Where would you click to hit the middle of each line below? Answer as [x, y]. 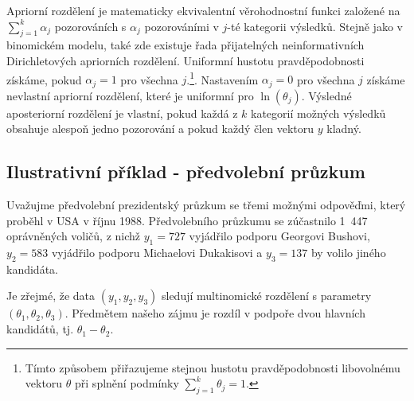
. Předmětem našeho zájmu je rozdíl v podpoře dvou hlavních [215, 313]
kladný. [344, 128]
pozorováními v [182, 26]
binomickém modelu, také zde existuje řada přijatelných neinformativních [186, 45]
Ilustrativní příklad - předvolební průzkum [186, 171]
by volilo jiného [348, 253]
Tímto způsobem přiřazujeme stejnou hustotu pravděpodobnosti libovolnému [213, 367]
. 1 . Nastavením [223, 78]
